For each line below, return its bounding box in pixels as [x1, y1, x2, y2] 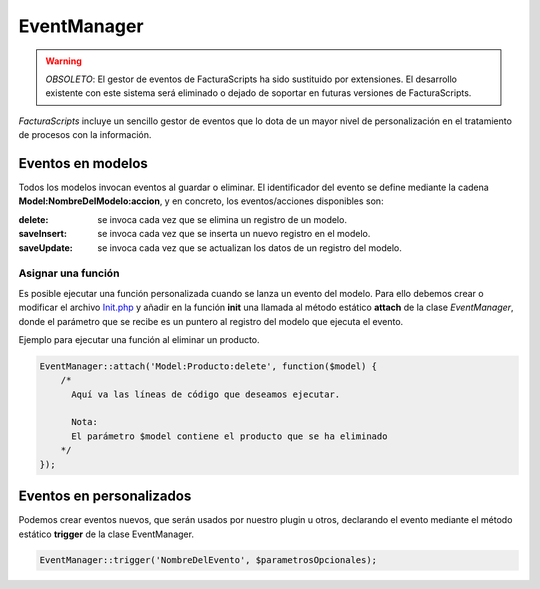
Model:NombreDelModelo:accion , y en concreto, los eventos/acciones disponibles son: [18, 195, 384, 207]
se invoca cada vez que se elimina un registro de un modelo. [97, 213, 347, 225]
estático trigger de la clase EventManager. [18, 528, 195, 540]
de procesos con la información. [18, 129, 152, 141]
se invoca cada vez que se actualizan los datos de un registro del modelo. [97, 241, 402, 254]
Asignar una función [18, 266, 120, 280]
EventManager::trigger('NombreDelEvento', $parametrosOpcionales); [39, 555, 378, 566]
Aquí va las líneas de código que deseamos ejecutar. [71, 388, 341, 400]
